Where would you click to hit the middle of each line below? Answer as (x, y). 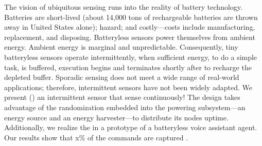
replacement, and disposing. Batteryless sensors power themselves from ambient (130, 37)
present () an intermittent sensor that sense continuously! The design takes (122, 97)
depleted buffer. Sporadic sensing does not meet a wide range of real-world (122, 77)
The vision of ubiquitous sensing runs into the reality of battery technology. (123, 7)
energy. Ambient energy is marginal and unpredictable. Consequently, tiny (121, 47)
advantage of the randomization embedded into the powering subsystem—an (125, 107)
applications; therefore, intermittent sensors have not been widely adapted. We (128, 87)
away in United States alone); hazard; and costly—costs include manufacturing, (130, 27)
